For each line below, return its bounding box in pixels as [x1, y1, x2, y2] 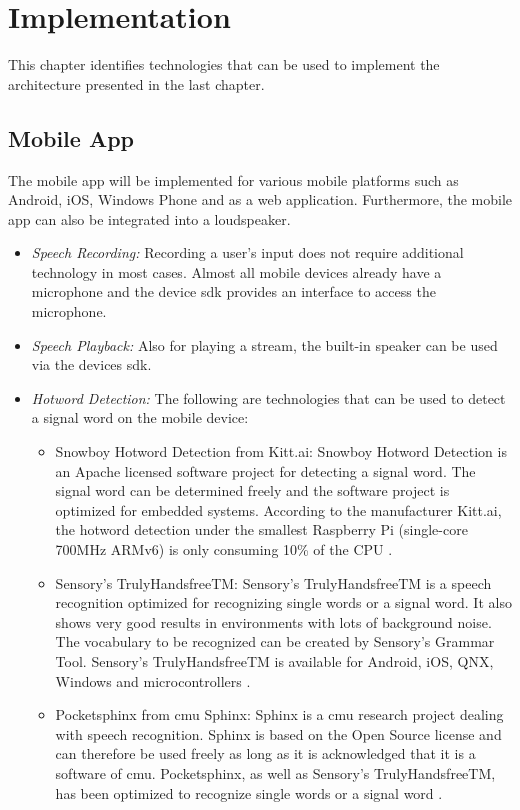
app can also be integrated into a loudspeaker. [8, 208, 291, 229]
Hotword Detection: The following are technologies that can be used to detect [31, 387, 506, 408]
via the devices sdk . [31, 354, 152, 375]
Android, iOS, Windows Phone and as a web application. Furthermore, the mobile [8, 189, 512, 210]
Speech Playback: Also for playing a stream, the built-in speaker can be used [31, 334, 498, 355]
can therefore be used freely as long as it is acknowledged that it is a [55, 743, 476, 764]
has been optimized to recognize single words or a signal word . [55, 782, 443, 803]
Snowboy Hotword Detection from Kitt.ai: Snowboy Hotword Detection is [55, 441, 507, 462]
